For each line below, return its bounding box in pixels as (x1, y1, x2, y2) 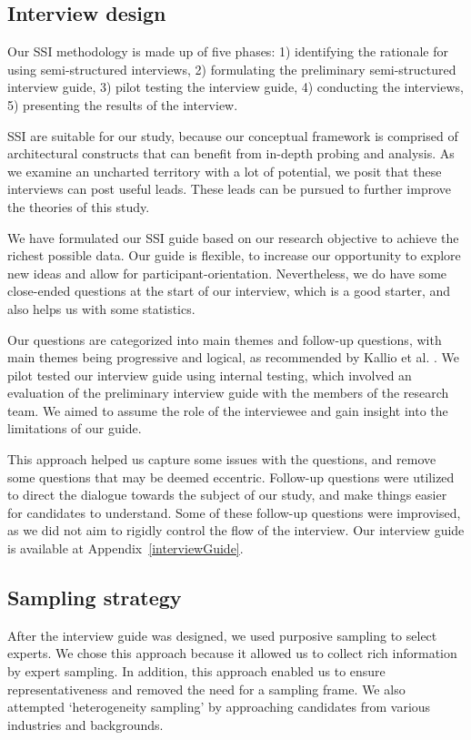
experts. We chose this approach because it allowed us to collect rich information (7, 644, 457, 663)
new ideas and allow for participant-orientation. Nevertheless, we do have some (7, 263, 447, 282)
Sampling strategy (7, 583, 182, 612)
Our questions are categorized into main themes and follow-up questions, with (7, 329, 442, 349)
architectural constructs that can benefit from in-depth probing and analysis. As (7, 144, 455, 163)
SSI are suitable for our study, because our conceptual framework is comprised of (7, 126, 458, 145)
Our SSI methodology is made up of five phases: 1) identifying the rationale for (7, 42, 448, 61)
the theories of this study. (7, 197, 150, 216)
